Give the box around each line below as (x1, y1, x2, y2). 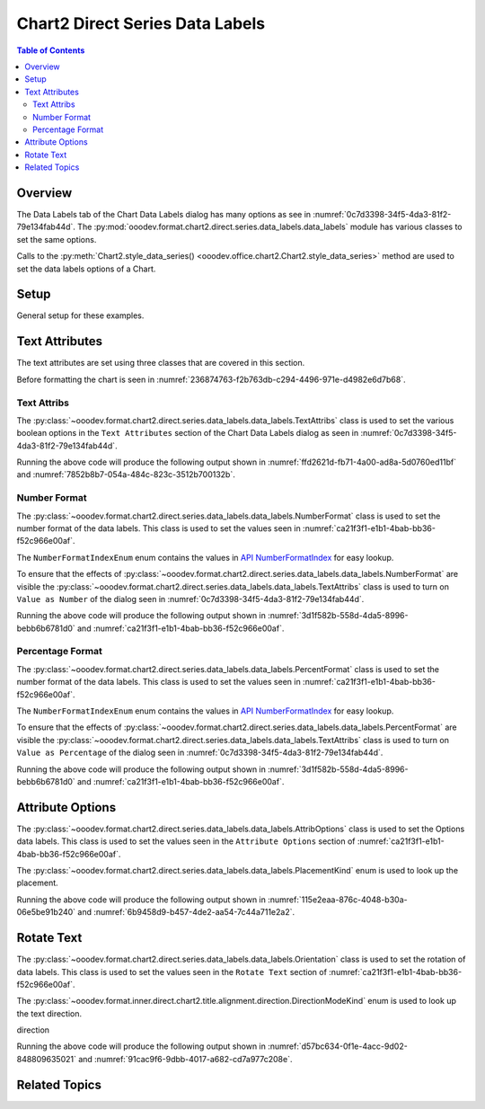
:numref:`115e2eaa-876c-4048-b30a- (268, 894, 408, 905)
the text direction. (16, 1007, 83, 1019)
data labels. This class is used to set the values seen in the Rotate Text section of (16, 966, 328, 977)
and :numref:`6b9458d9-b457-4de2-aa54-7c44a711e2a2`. (77, 907, 295, 918)
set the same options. (16, 234, 97, 244)
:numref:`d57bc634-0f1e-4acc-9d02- (268, 1041, 408, 1051)
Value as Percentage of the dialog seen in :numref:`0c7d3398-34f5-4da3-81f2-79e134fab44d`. (16, 747, 384, 759)
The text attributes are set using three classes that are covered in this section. (16, 358, 305, 368)
